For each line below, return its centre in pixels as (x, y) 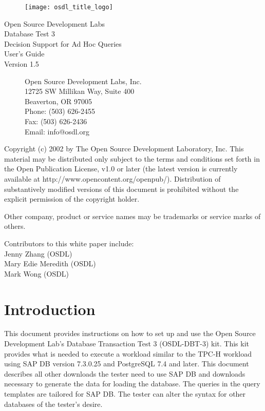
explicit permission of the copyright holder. (72, 199)
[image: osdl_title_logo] (69, 7)
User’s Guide (24, 54)
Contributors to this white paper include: (69, 243)
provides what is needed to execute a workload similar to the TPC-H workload (128, 353)
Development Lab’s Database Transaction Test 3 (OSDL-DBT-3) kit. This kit (127, 344)
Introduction (50, 309)
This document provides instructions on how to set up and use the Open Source (130, 333)
